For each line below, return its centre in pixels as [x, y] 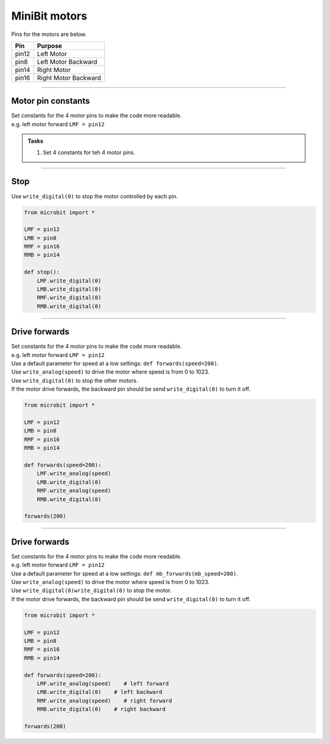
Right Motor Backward [69, 78]
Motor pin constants [51, 101]
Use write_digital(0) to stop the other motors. [75, 380]
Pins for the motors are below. [49, 34]
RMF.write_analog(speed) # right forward [104, 701]
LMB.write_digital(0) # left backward [100, 692]
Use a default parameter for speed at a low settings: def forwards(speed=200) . [115, 364]
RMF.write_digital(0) [69, 298]
